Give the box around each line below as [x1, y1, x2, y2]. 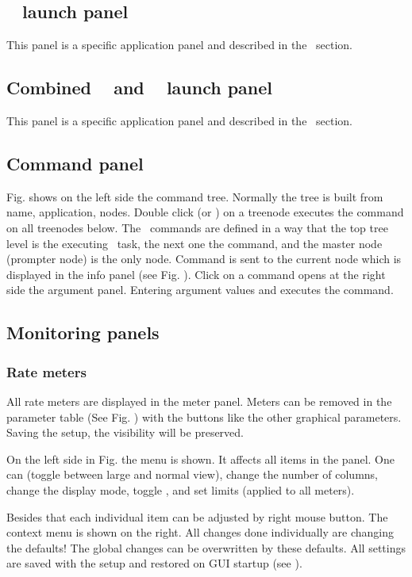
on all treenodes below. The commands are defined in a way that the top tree [6, 219, 388, 235]
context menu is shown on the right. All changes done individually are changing [6, 524, 394, 541]
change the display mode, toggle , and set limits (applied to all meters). [6, 481, 355, 498]
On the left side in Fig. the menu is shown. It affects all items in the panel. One [6, 450, 395, 467]
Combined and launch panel [6, 75, 273, 100]
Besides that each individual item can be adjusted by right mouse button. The [6, 508, 388, 525]
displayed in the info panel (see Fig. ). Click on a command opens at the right [6, 266, 386, 282]
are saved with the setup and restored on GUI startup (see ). [6, 555, 302, 571]
